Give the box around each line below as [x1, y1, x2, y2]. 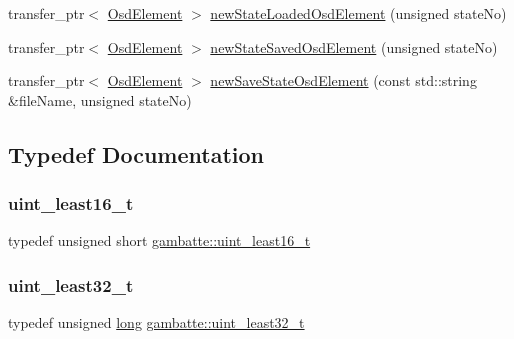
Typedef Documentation [8, 138, 264, 169]
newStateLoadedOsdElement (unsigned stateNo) [210, 3, 507, 23]
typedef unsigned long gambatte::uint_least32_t [8, 312, 305, 333]
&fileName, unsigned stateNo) [8, 89, 192, 110]
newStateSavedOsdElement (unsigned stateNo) [210, 36, 498, 57]
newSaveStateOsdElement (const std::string [210, 70, 477, 91]
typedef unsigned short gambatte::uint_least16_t [8, 230, 311, 251]
